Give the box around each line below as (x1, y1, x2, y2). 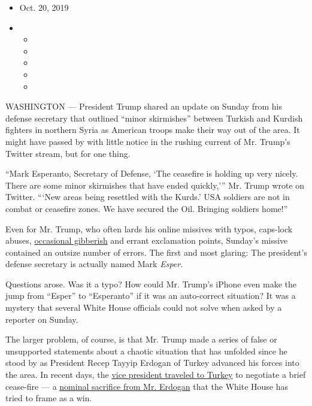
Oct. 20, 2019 (19, 1, 69, 13)
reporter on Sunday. (5, 313, 78, 325)
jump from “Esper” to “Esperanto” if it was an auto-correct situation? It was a (5, 289, 296, 302)
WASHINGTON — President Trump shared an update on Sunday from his (5, 100, 282, 113)
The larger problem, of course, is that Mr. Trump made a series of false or (5, 333, 277, 346)
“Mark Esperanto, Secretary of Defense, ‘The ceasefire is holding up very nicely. (5, 167, 298, 180)
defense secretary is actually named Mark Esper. (5, 257, 183, 270)
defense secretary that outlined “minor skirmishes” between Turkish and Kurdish (5, 111, 303, 124)
